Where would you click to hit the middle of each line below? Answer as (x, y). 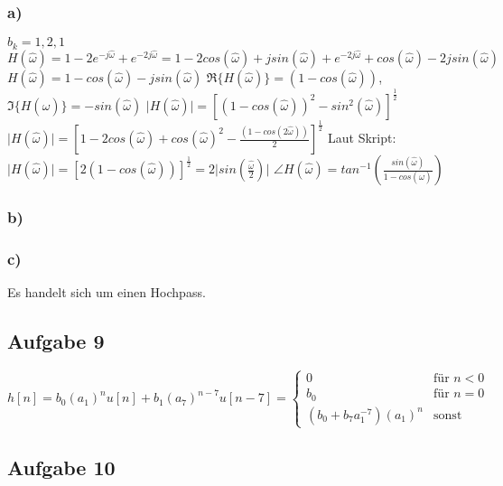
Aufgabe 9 (56, 341)
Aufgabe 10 (61, 467)
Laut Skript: (362, 138)
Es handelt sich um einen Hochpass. (107, 292)
